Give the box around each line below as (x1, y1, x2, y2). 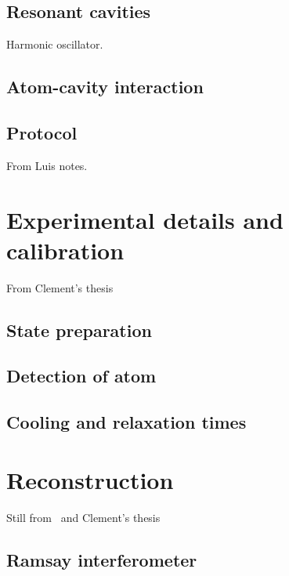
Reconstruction (6, 463, 174, 495)
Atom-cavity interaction (6, 74, 204, 99)
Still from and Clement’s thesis (6, 509, 161, 525)
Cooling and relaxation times (6, 410, 247, 434)
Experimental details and (6, 203, 284, 235)
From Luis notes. (6, 157, 88, 173)
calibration (6, 234, 125, 266)
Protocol (6, 120, 78, 144)
